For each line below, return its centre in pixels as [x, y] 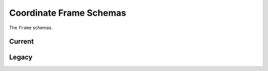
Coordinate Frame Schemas [68, 13]
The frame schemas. [31, 28]
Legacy [21, 57]
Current [22, 42]
